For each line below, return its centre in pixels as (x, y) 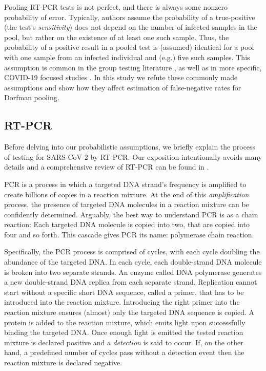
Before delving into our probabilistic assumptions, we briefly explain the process (130, 147)
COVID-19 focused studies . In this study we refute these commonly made (121, 77)
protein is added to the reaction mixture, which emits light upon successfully (125, 322)
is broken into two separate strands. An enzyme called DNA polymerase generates (133, 272)
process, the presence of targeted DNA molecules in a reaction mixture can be (127, 204)
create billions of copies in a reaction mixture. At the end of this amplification (127, 194)
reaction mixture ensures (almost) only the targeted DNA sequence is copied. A (129, 312)
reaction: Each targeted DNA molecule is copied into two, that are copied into (127, 224)
